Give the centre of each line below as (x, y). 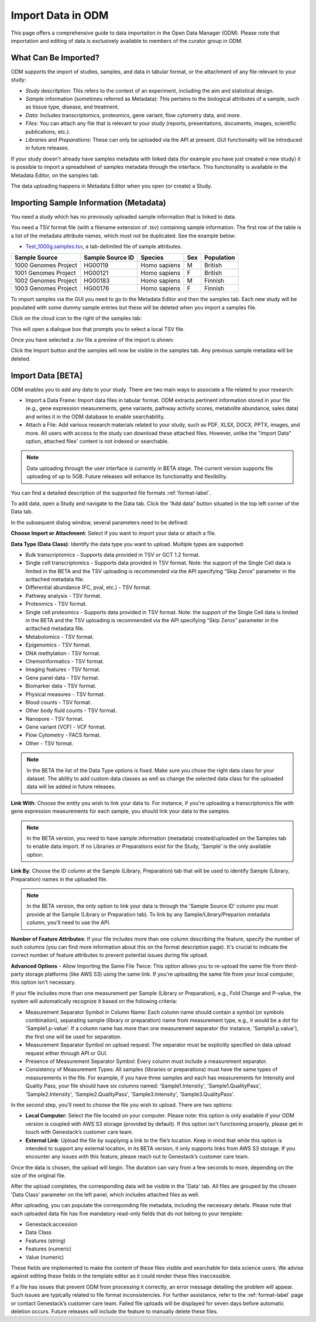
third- (291, 966)
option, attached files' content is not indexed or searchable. (97, 441)
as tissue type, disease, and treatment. (72, 107)
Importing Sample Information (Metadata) (88, 202)
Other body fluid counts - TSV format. (71, 711)
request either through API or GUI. (66, 1053)
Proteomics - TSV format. (56, 604)
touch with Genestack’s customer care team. (79, 1132)
